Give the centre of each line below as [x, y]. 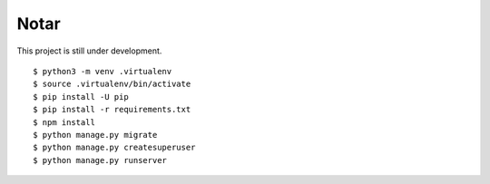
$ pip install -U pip [81, 97]
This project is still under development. [89, 51]
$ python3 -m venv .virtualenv [103, 71]
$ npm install [64, 122]
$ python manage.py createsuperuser [114, 148]
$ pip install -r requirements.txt [112, 110]
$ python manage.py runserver [100, 160]
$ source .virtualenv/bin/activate [112, 84]
